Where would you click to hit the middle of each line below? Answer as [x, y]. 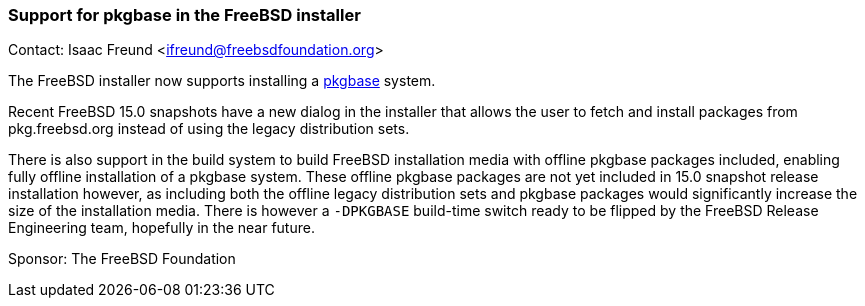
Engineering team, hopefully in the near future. [161, 228]
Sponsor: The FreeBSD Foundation [122, 259]
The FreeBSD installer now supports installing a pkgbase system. [222, 81]
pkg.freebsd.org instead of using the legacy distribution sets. [209, 129]
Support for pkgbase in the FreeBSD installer [184, 15]
